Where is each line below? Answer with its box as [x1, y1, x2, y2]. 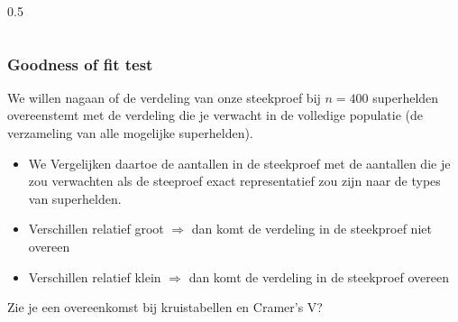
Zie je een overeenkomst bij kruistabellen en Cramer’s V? [7, 298, 323, 317]
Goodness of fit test [7, 52, 153, 75]
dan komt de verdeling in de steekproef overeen [188, 267, 449, 286]
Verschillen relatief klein [28, 267, 161, 286]
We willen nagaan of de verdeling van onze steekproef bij [7, 87, 321, 106]
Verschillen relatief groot [28, 219, 164, 238]
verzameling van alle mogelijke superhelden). [7, 124, 253, 142]
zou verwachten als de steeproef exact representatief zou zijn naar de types [28, 171, 441, 190]
